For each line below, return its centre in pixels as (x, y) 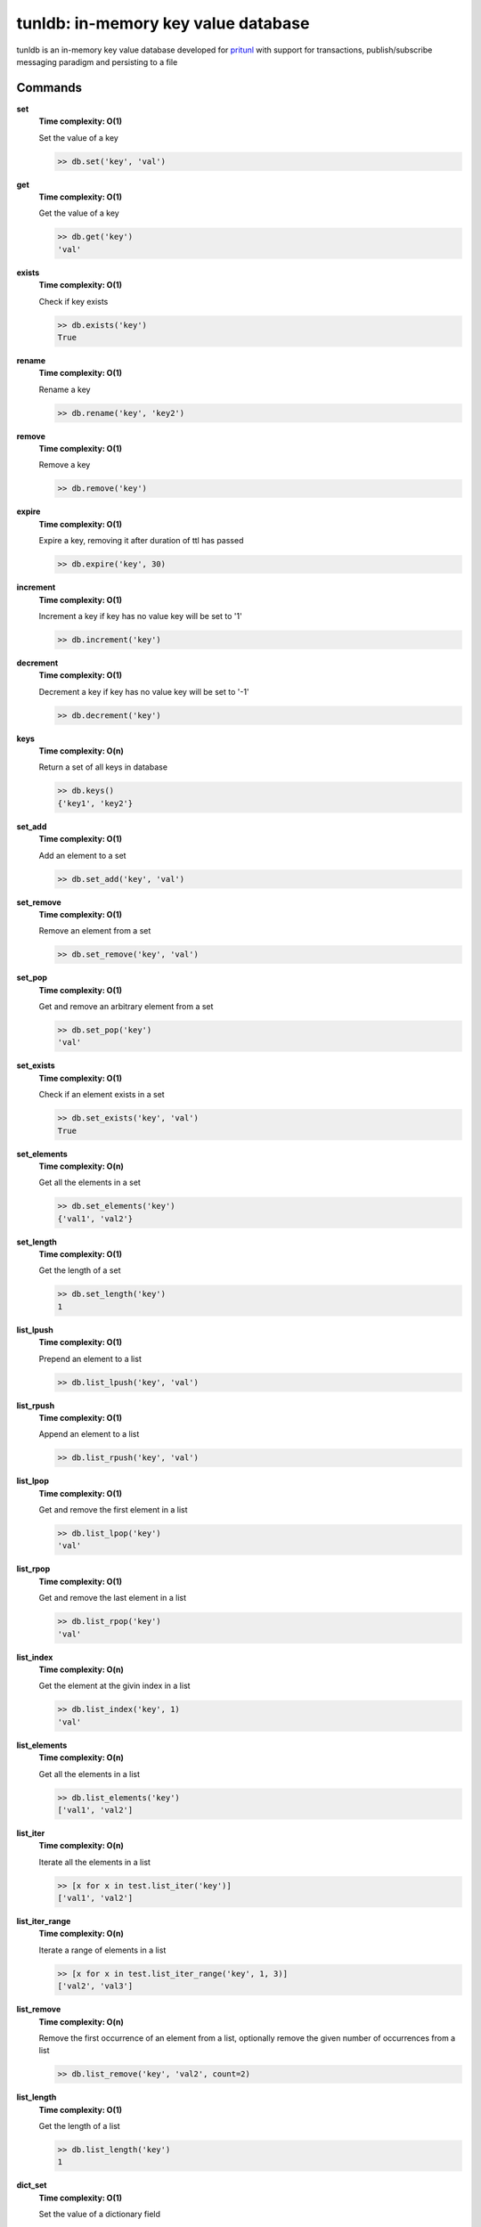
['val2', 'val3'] (95, 1986)
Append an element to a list (89, 1434)
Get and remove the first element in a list (113, 1510)
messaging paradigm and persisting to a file (97, 61)
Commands (49, 88)
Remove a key (65, 465)
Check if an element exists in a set (102, 1095)
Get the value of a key (79, 213)
